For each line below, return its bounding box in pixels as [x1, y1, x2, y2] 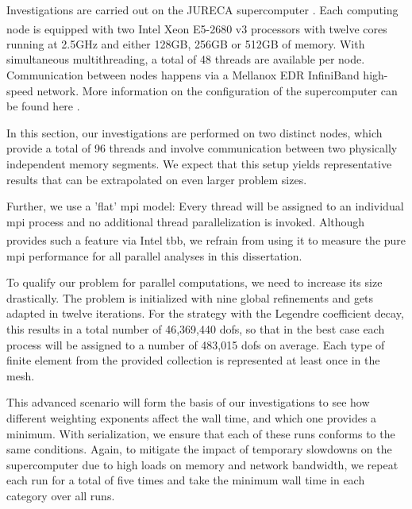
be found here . [6, 98, 80, 114]
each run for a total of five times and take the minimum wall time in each [6, 472, 365, 488]
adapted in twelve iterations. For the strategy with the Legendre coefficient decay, [6, 305, 404, 322]
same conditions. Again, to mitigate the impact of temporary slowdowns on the [6, 441, 392, 457]
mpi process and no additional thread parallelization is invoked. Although [6, 213, 365, 229]
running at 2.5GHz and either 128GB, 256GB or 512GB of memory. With [6, 35, 365, 52]
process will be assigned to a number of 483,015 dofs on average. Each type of [6, 336, 385, 353]
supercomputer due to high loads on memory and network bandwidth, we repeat [6, 456, 399, 472]
